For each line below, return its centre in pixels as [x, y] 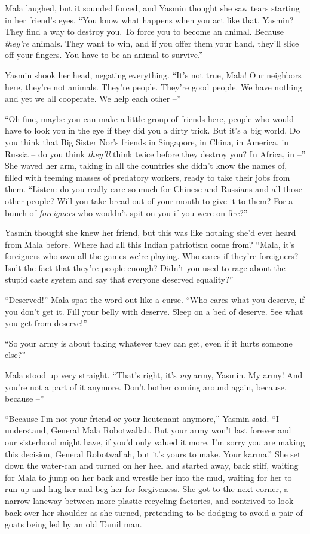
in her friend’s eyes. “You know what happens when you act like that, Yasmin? [149, 19]
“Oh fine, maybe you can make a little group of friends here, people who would [149, 118]
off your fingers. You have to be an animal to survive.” [104, 55]
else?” [16, 355]
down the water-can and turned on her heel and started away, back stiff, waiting [152, 465]
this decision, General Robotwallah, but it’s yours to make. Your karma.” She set [153, 453]
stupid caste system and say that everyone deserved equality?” [119, 279]
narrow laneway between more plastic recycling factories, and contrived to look [149, 500]
